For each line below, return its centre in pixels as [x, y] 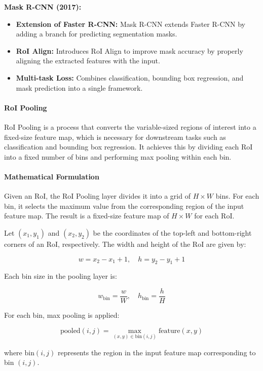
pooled [70, 331]
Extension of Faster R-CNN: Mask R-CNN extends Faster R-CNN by [130, 24]
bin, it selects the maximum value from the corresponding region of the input [124, 206]
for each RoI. [214, 216]
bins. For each [237, 196]
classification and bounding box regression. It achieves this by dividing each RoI [128, 147]
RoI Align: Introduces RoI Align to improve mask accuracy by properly [129, 50]
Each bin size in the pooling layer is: [61, 276]
